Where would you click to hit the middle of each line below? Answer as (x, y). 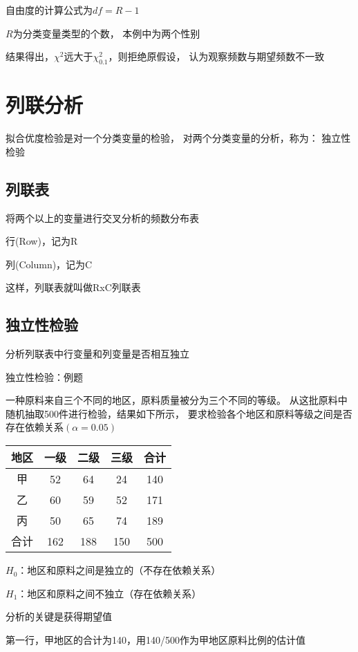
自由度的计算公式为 (49, 10)
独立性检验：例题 (44, 376)
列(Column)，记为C (49, 264)
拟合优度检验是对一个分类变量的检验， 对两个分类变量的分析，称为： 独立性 (178, 138)
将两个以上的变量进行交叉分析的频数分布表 (102, 217)
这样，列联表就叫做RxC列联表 (73, 287)
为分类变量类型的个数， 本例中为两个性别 (106, 33)
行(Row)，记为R (42, 241)
